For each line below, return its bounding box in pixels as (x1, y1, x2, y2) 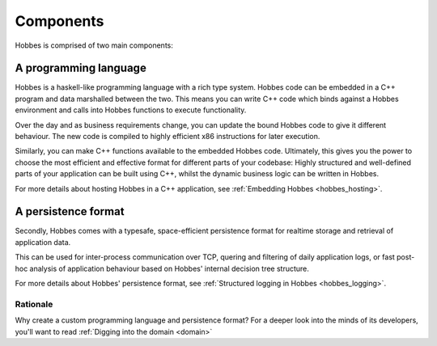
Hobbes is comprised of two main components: (15, 40, 173, 50)
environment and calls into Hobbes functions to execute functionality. (15, 105, 247, 115)
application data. (15, 237, 71, 247)
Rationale (15, 298, 53, 310)
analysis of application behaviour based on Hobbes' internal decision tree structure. (29, 264, 309, 273)
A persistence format (15, 205, 125, 218)
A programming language (15, 61, 147, 75)
